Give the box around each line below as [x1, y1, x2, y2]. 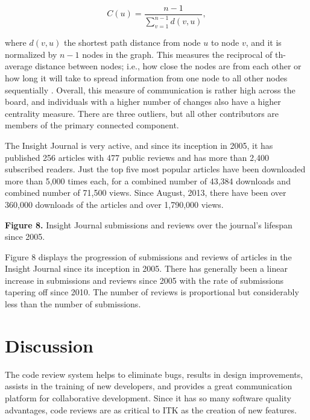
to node [210, 36, 239, 49]
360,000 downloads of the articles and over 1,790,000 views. [5, 198, 224, 210]
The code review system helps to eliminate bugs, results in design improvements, [5, 368, 303, 380]
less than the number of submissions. [5, 298, 141, 310]
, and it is [245, 36, 282, 49]
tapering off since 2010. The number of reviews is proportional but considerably [5, 286, 299, 298]
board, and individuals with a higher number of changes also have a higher [5, 95, 281, 108]
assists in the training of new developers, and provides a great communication [5, 380, 293, 392]
